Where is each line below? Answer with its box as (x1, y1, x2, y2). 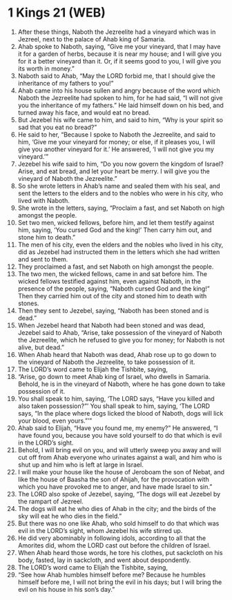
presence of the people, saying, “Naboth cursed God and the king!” (17, 284, 210, 293)
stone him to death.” (17, 233, 76, 241)
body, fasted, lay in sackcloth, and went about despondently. (17, 556, 191, 564)
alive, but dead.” (17, 343, 65, 351)
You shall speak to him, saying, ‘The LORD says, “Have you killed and (17, 394, 215, 403)
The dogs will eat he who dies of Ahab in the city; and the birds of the (17, 504, 216, 512)
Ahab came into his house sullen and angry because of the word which (17, 86, 220, 95)
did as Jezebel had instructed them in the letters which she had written (17, 247, 220, 256)
